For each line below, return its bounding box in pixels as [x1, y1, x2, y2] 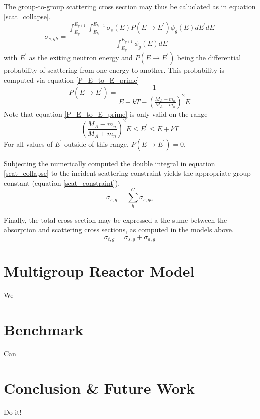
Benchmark [4, 319, 84, 340]
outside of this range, [64, 138, 129, 149]
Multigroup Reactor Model [4, 261, 195, 281]
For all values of [4, 138, 53, 149]
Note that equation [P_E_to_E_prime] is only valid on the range [4, 108, 208, 119]
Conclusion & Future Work [4, 377, 195, 398]
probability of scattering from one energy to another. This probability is [4, 64, 225, 75]
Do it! [4, 406, 22, 417]
